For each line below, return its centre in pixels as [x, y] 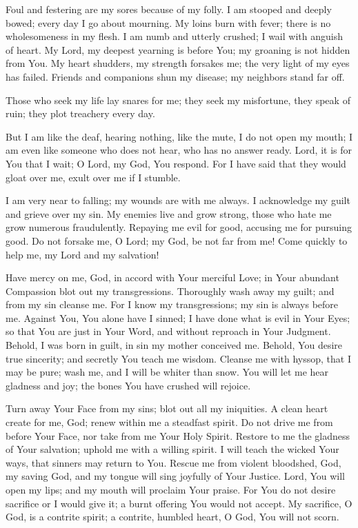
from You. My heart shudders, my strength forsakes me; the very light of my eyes [178, 63]
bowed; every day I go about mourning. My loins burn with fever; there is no [168, 22]
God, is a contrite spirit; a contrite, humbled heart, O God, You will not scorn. [172, 517]
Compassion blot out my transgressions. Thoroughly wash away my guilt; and [170, 291]
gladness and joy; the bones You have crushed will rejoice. [128, 385]
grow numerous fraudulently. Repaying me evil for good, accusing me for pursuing [179, 227]
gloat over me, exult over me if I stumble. [93, 177]
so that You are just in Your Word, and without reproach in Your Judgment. [168, 331]
